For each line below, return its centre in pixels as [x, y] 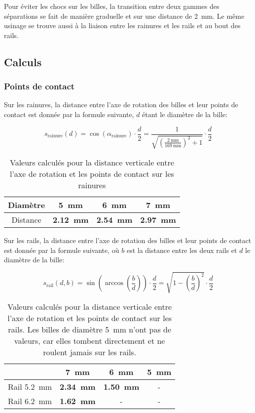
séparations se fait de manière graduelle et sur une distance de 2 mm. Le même [124, 16]
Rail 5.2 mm [30, 387]
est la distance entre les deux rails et [182, 250]
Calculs [23, 62]
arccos [114, 283]
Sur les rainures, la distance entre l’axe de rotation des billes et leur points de [121, 104]
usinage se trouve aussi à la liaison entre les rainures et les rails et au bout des [122, 25]
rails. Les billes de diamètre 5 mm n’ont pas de [90, 330]
